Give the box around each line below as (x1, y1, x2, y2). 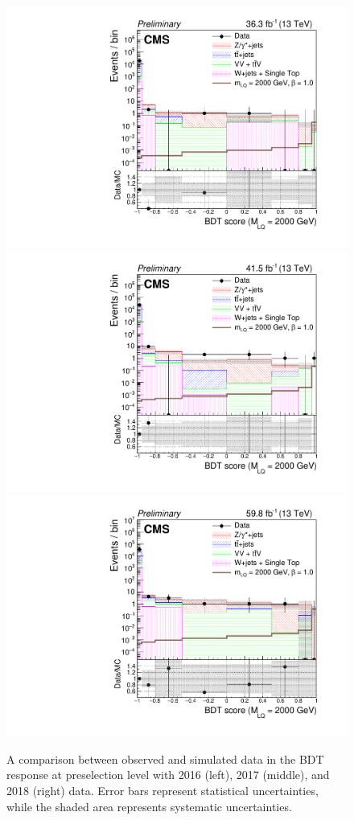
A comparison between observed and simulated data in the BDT (6, 750, 324, 767)
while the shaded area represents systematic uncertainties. (6, 797, 292, 814)
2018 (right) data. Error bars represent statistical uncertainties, (6, 781, 319, 798)
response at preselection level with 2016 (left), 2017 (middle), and (6, 766, 330, 783)
